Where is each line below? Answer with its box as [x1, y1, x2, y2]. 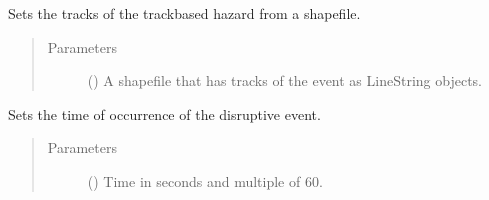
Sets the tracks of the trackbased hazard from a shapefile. [8, 3, 361, 23]
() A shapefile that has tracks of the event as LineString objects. [87, 70, 482, 91]
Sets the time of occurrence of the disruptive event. [8, 103, 321, 124]
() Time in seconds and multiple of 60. [87, 170, 323, 191]
